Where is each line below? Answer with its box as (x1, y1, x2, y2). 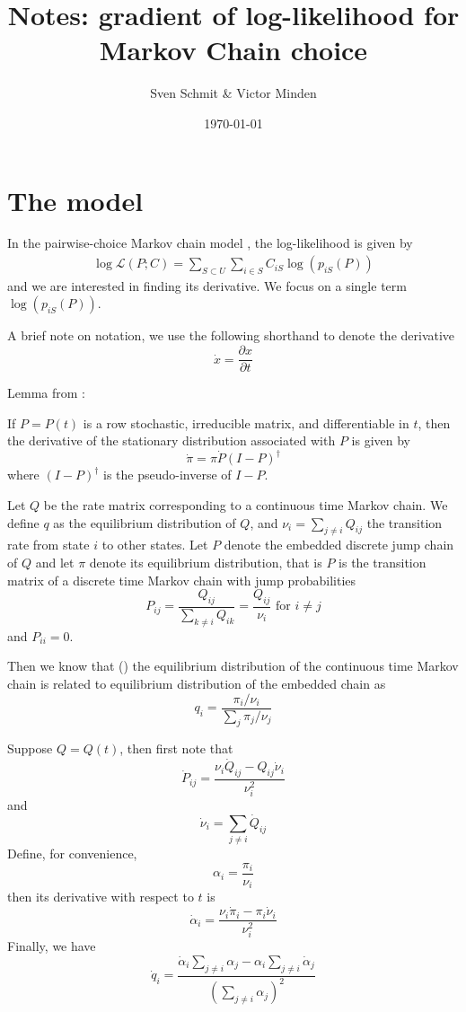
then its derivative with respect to (7, 887, 194, 906)
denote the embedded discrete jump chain (224, 535, 454, 554)
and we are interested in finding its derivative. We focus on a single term (7, 276, 407, 295)
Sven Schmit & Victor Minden (150, 84, 317, 102)
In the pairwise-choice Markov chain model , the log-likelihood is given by (7, 233, 413, 252)
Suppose (7, 739, 53, 758)
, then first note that (119, 739, 233, 758)
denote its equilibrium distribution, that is (89, 552, 322, 571)
